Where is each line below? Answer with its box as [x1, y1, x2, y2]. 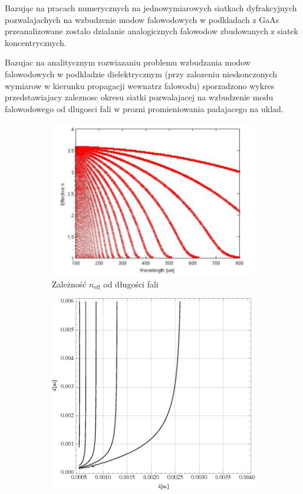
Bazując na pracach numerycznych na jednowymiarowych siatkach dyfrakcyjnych [5, 2, 297, 14]
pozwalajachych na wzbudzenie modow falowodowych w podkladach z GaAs [5, 13, 279, 25]
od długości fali [103, 277, 159, 290]
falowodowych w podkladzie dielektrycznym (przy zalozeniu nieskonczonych [5, 67, 278, 80]
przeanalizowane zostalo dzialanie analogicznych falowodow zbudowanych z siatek [5, 25, 298, 37]
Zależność [52, 277, 87, 290]
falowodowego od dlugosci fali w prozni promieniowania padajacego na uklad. [5, 102, 284, 114]
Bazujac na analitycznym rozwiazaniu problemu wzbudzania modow [5, 56, 251, 68]
